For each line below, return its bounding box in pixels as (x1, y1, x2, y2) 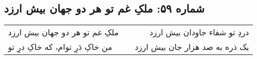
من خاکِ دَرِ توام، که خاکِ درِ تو (8, 41, 113, 53)
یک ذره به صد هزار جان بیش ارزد (134, 41, 249, 53)
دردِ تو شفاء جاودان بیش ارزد (149, 26, 249, 38)
